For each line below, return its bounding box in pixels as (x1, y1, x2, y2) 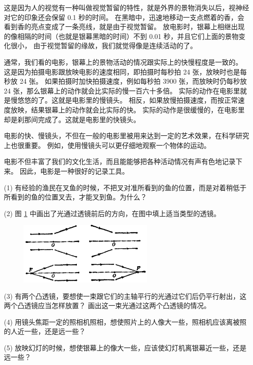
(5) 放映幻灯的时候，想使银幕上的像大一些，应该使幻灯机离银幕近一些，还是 (4, 342, 247, 352)
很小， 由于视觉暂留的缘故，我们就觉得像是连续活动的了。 (10, 40, 197, 51)
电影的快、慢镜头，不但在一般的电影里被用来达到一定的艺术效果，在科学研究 (4, 130, 249, 141)
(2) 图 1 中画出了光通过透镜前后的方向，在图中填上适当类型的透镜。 (4, 208, 220, 218)
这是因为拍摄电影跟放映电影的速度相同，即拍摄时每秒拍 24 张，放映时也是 (4, 66, 240, 76)
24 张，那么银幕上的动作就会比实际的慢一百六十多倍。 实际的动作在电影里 (4, 85, 240, 95)
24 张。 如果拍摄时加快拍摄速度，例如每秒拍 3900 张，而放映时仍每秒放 (19, 76, 247, 86)
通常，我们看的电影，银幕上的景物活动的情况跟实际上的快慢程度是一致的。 (4, 56, 242, 67)
